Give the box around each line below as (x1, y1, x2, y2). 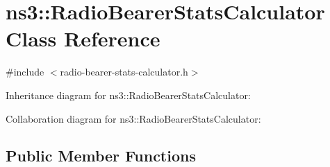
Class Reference (6, 24, 160, 53)
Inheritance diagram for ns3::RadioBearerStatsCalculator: (6, 87, 251, 102)
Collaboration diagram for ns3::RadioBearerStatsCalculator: (6, 111, 261, 125)
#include (6, 64, 44, 79)
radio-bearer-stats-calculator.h (60, 64, 188, 79)
